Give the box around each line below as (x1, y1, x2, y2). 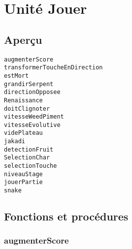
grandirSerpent (4, 80, 54, 88)
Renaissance (4, 96, 43, 104)
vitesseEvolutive (4, 121, 61, 128)
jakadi (4, 138, 25, 145)
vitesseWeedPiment (4, 113, 64, 121)
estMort (4, 72, 29, 79)
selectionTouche (4, 162, 57, 170)
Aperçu (4, 31, 42, 47)
